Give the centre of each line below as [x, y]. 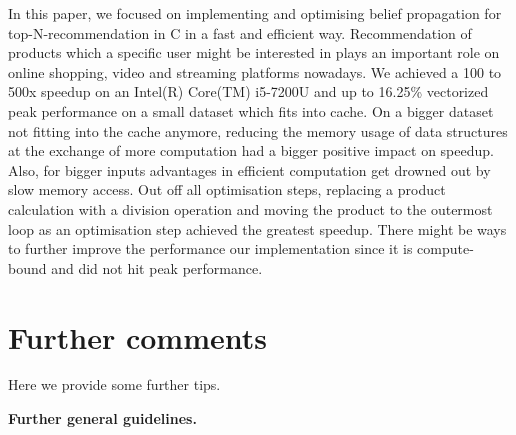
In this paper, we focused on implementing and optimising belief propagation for [255, 13]
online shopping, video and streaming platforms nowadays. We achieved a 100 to [255, 71]
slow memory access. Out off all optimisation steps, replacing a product [227, 189]
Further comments [137, 336]
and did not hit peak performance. [157, 267]
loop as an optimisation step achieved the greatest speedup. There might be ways [257, 228]
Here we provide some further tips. [114, 384]
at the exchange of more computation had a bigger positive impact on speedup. [251, 150]
